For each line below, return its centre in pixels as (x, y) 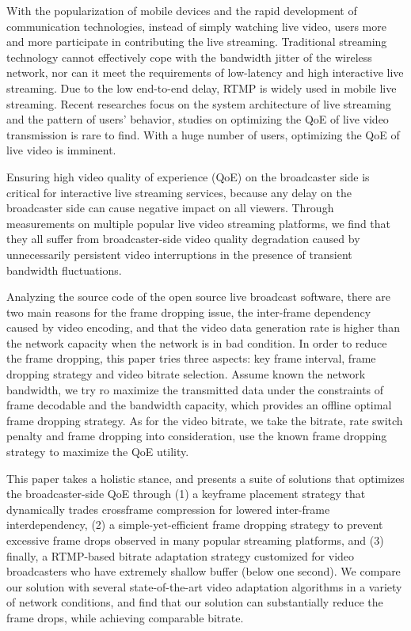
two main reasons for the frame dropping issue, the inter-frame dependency (189, 312)
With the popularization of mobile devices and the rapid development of (182, 10)
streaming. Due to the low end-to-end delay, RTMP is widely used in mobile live (202, 87)
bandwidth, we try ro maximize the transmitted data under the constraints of (195, 389)
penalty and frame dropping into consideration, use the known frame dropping (197, 436)
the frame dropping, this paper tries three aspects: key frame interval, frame (191, 358)
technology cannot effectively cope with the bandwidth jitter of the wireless (189, 57)
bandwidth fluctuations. (64, 270)
